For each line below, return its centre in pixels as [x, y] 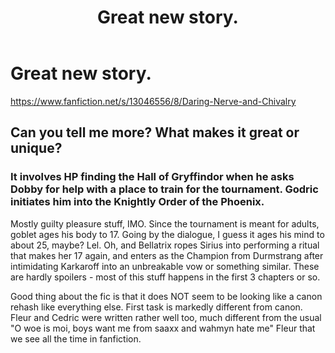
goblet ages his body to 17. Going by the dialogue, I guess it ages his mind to [167, 234]
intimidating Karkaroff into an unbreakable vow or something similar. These [165, 266]
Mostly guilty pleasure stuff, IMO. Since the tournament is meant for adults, [165, 223]
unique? [36, 148]
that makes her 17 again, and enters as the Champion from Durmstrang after [167, 255]
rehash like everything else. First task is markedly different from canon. [156, 307]
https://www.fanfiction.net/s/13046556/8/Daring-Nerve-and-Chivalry [153, 101]
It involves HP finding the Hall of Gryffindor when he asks [152, 177]
